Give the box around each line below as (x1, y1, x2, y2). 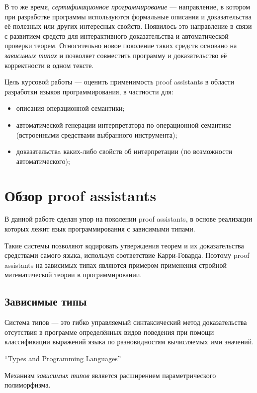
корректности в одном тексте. (4, 60, 94, 70)
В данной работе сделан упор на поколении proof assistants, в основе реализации (4, 214, 253, 224)
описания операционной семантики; (16, 103, 125, 113)
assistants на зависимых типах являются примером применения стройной (4, 259, 227, 270)
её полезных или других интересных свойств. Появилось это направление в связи (4, 21, 252, 31)
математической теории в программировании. (4, 269, 142, 280)
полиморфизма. (4, 380, 51, 390)
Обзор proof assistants (4, 185, 157, 205)
